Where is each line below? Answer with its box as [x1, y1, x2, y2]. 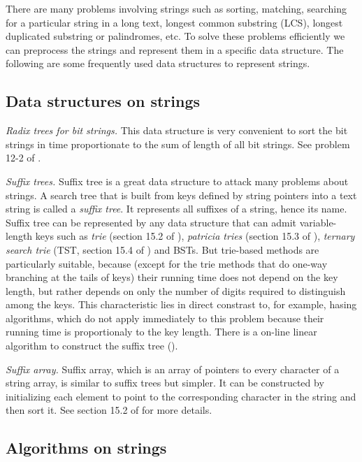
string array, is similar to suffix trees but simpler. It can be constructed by [6, 375, 324, 390]
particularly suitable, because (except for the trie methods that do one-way [6, 256, 328, 270]
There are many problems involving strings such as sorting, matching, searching [6, 1, 347, 15]
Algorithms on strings [6, 437, 167, 459]
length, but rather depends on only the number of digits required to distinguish [6, 283, 346, 298]
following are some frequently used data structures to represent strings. [6, 56, 310, 71]
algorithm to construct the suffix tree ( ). [6, 338, 178, 353]
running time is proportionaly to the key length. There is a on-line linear [6, 324, 317, 339]
